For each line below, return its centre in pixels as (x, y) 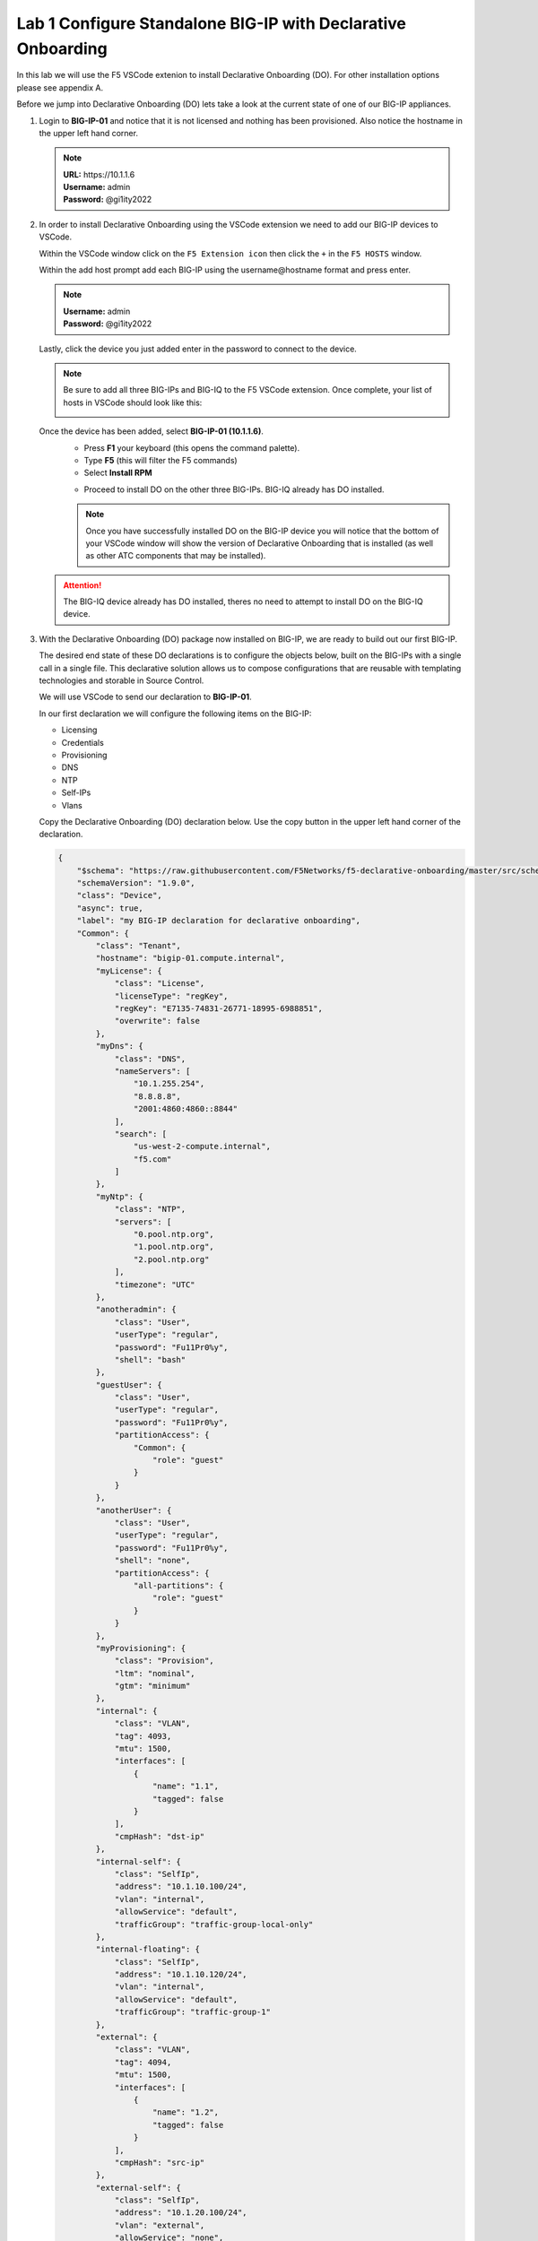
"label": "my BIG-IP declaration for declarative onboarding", (219, 921)
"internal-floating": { (148, 1949)
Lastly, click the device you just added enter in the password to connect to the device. (198, 349)
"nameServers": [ (152, 1071)
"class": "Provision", (164, 1661)
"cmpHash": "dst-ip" (160, 1836)
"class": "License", (160, 983)
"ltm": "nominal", (155, 1673)
